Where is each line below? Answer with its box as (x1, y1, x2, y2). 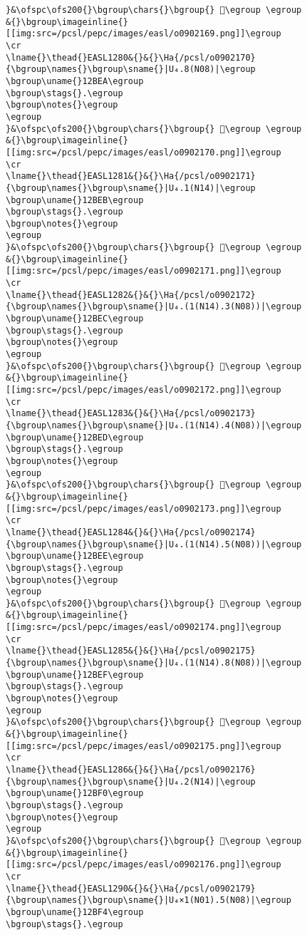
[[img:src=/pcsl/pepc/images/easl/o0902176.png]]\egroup (6, 859, 281, 870)
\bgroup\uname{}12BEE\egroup (6, 551, 144, 562)
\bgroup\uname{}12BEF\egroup (6, 669, 144, 680)
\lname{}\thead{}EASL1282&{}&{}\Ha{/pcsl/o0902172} (6, 289, 256, 300)
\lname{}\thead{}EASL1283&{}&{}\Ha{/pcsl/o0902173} (6, 408, 256, 419)
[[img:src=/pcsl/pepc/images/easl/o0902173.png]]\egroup (6, 503, 281, 514)
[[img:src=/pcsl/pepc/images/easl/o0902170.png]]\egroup (6, 147, 281, 157)
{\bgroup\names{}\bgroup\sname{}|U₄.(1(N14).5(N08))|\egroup (6, 539, 302, 549)
